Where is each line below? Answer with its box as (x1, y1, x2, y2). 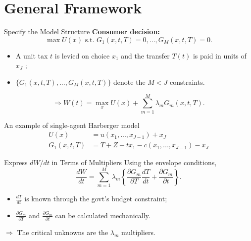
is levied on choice (54, 50, 110, 60)
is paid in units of (193, 50, 247, 60)
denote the (113, 76, 146, 87)
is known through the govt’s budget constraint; (24, 193, 167, 203)
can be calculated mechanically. (55, 210, 151, 220)
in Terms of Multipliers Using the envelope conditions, (51, 157, 217, 168)
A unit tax (15, 50, 48, 60)
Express (4, 157, 28, 168)
